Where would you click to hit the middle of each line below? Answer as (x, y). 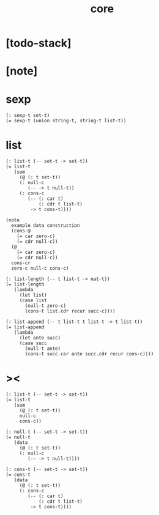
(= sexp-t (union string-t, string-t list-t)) (66, 121)
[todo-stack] (39, 43)
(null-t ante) (43, 349)
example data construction (46, 226)
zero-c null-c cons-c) (40, 269)
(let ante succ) (40, 338)
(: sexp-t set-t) (28, 116)
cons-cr (21, 263)
